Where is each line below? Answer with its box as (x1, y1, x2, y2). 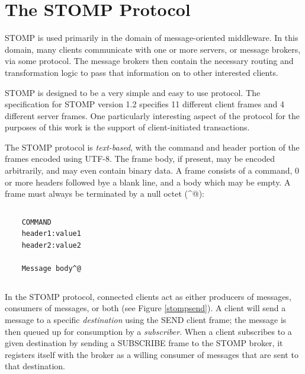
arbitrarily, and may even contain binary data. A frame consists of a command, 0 (5, 164, 300, 177)
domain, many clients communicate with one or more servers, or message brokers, (5, 43, 301, 55)
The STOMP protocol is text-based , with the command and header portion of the (5, 140, 300, 153)
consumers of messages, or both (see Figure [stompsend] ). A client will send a (5, 302, 286, 314)
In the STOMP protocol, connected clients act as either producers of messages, (5, 290, 291, 302)
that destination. (5, 360, 65, 372)
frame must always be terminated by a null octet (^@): (5, 187, 204, 200)
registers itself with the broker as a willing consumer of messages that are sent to (5, 348, 298, 360)
